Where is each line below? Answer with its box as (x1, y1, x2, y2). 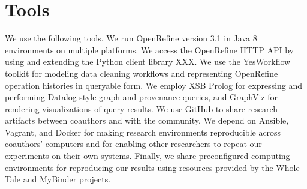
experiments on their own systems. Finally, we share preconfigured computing (5, 149, 290, 162)
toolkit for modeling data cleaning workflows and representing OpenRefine (5, 67, 278, 79)
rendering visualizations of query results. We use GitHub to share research (5, 102, 278, 115)
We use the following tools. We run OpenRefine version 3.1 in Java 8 (5, 32, 257, 44)
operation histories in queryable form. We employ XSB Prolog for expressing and (5, 79, 303, 91)
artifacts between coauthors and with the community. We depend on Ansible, (5, 114, 289, 127)
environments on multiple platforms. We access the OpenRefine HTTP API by (5, 43, 294, 56)
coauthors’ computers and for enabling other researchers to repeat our (5, 137, 262, 150)
